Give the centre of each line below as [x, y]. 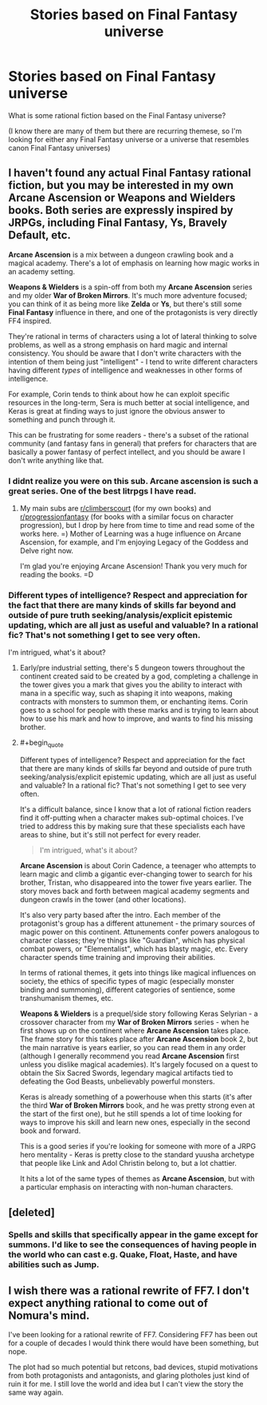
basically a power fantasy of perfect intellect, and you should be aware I [127, 451]
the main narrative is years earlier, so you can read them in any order [133, 1048]
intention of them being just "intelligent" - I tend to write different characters [133, 361]
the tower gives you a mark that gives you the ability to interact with [131, 685]
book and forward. [50, 1131]
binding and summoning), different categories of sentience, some [128, 990]
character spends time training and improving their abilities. [117, 958]
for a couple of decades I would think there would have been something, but [133, 1343]
